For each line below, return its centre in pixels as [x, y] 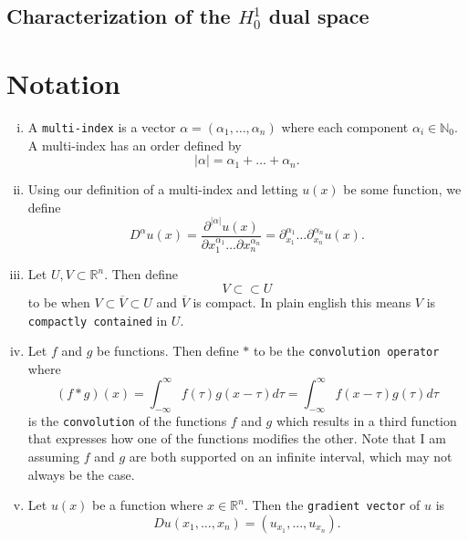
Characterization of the [119, 16]
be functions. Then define [168, 351]
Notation [63, 83]
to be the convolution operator [346, 351]
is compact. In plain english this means [302, 302]
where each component [345, 126]
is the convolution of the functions [127, 420]
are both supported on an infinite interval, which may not [291, 456]
